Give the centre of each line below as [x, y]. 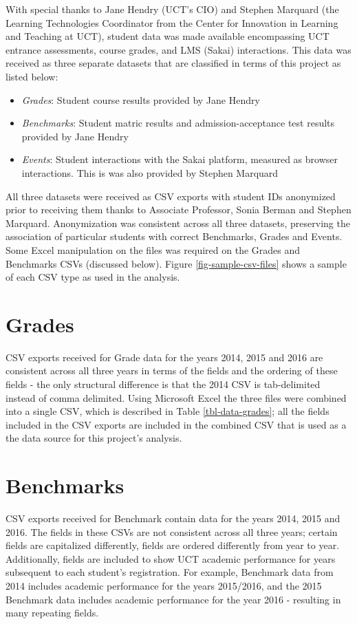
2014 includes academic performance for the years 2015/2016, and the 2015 [164, 586]
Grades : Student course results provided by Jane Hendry [141, 99]
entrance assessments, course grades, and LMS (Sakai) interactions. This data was [178, 49]
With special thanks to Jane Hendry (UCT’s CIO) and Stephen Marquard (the [172, 9]
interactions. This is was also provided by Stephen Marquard [150, 172]
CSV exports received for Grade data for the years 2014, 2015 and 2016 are [164, 357]
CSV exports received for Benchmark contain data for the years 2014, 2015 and [173, 518]
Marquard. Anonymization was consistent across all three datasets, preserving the [178, 223]
